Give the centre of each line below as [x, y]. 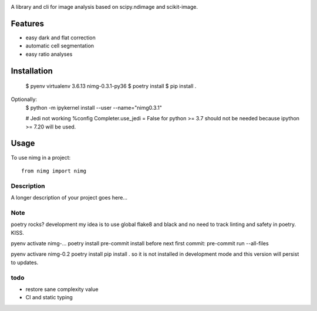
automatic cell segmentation [60, 46]
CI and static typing [49, 298]
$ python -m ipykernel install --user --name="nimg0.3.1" [94, 107]
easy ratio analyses [49, 54]
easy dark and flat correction [61, 38]
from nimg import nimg [54, 171]
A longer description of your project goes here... [69, 198]
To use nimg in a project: [41, 157]
